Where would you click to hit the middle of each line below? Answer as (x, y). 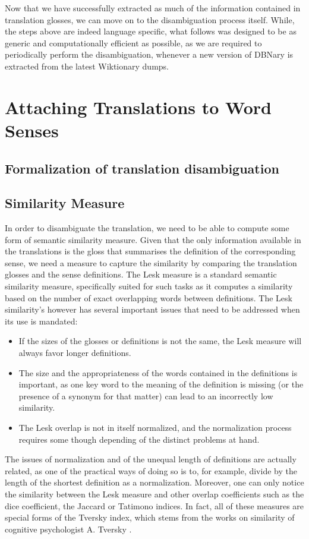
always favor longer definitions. (75, 353)
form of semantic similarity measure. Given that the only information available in (153, 239)
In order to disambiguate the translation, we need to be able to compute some (147, 228)
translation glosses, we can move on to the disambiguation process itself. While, (150, 19)
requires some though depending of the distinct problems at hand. (139, 439)
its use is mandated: (41, 321)
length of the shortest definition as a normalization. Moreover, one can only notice (154, 482)
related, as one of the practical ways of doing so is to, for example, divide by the (151, 470)
